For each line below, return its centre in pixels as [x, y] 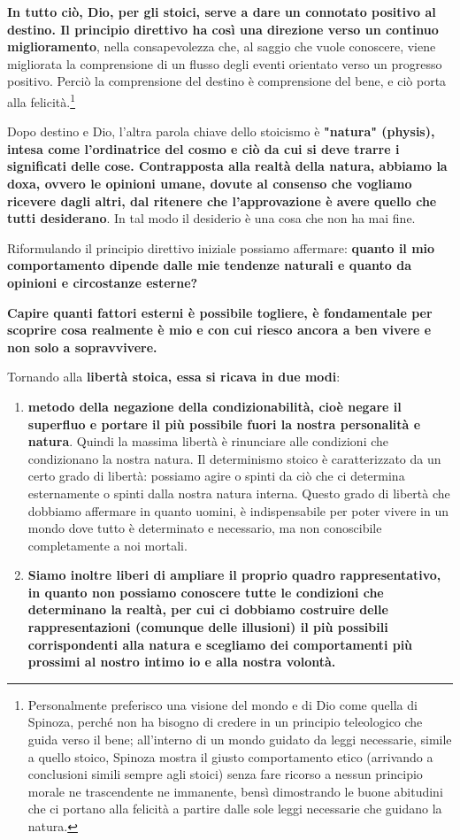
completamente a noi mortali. [107, 545]
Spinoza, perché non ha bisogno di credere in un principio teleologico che [225, 722]
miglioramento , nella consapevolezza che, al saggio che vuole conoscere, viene [222, 46]
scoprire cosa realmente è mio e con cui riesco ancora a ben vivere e [219, 330]
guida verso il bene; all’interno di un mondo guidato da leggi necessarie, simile [240, 740]
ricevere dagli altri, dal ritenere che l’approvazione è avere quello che [222, 200]
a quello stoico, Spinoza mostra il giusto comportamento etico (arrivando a [230, 756]
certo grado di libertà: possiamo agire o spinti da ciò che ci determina [216, 476]
